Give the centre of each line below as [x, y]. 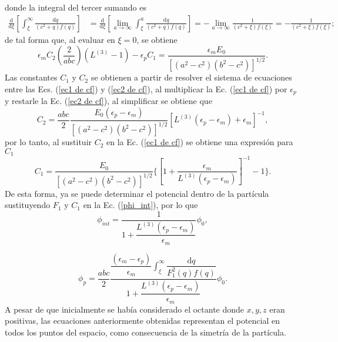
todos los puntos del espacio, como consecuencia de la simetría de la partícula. [145, 332]
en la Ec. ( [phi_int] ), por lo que [140, 205]
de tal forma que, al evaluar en [60, 39]
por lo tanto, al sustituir [48, 142]
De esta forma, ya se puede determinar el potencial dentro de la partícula [137, 193]
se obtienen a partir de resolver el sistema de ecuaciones [191, 77]
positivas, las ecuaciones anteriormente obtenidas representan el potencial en [143, 321]
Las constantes [31, 77]
